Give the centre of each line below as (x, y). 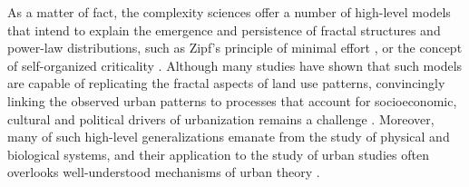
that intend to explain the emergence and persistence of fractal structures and (224, 30)
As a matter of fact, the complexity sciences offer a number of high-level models (229, 12)
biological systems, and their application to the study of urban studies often (218, 154)
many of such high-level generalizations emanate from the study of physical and (229, 137)
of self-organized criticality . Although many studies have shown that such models (235, 65)
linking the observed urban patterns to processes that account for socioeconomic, (232, 100)
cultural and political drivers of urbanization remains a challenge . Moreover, (221, 118)
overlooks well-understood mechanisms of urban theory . (164, 172)
